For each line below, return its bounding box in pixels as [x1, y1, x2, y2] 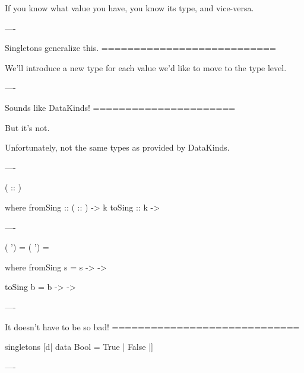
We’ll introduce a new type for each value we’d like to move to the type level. [5, 61, 287, 74]
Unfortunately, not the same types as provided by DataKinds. [5, 141, 230, 154]
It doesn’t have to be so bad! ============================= [5, 320, 300, 333]
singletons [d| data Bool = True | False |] [5, 340, 153, 353]
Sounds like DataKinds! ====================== [5, 101, 236, 113]
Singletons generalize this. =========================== [5, 42, 276, 54]
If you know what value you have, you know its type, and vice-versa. [5, 2, 254, 14]
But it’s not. [5, 121, 50, 133]
